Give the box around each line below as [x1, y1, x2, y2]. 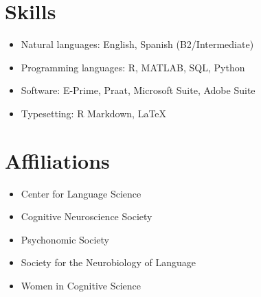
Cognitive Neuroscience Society [21, 209, 152, 224]
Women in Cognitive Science [21, 278, 141, 292]
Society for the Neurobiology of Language [21, 255, 196, 270]
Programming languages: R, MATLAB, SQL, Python [21, 60, 245, 74]
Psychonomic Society [21, 232, 110, 246]
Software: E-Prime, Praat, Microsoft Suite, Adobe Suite [21, 83, 256, 97]
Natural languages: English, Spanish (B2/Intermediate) [21, 37, 254, 51]
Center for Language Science [21, 186, 141, 200]
